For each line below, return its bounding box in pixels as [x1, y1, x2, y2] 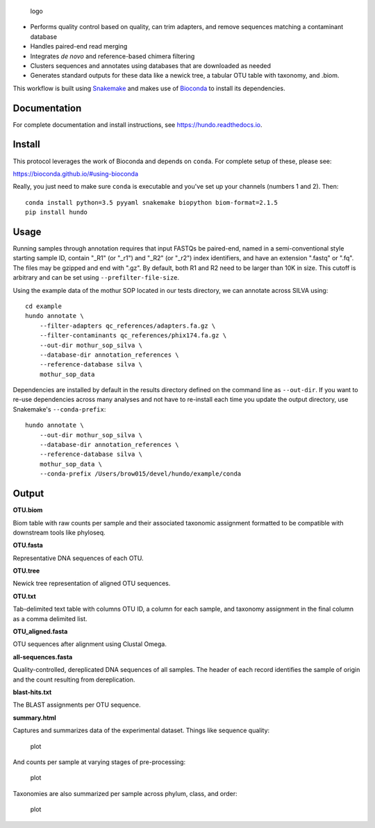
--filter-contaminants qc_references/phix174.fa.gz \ [39, 332, 227, 339]
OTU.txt [12, 592, 36, 600]
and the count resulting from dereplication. [12, 675, 135, 684]
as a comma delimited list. [12, 614, 87, 623]
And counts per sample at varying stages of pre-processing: [12, 757, 186, 766]
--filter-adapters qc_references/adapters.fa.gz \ [39, 321, 216, 330]
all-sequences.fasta [12, 652, 73, 661]
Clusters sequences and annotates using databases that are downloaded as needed [30, 61, 271, 69]
